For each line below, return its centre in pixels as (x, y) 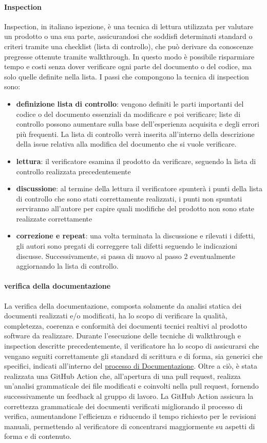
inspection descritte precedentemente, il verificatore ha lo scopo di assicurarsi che (132, 346)
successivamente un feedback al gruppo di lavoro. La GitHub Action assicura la (129, 396)
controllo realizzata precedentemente (73, 171)
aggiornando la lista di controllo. (67, 266)
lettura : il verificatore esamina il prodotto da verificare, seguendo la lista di (136, 161)
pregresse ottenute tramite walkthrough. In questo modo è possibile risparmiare (129, 56)
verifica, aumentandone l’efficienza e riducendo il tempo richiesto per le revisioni (130, 416)
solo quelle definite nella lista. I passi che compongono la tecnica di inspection (127, 76)
